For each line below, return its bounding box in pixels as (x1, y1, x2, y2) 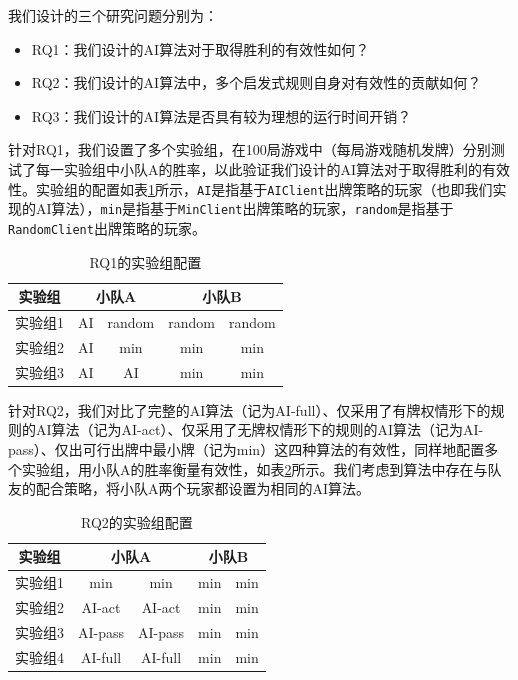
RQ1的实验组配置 (89, 251, 202, 272)
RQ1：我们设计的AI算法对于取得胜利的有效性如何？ (31, 38, 370, 59)
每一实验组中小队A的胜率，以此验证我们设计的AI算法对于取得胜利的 (35, 158, 483, 179)
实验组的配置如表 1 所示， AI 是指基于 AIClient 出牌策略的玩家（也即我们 (35, 178, 493, 199)
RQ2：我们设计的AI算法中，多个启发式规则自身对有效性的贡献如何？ (31, 72, 482, 93)
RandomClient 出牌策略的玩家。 (8, 217, 206, 238)
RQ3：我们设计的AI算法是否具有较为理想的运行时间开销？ (31, 105, 412, 126)
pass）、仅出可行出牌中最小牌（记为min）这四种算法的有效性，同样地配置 (8, 438, 485, 459)
